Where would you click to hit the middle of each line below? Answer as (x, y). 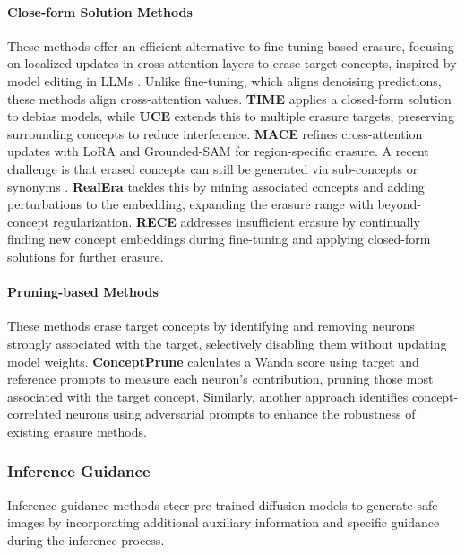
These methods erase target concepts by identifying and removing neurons (211, 326)
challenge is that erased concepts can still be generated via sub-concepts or (213, 168)
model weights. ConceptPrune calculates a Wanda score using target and (213, 361)
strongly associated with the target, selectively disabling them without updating (227, 343)
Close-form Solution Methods (100, 11)
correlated (34, 414)
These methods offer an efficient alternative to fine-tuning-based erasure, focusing (231, 45)
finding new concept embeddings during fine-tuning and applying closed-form (219, 239)
